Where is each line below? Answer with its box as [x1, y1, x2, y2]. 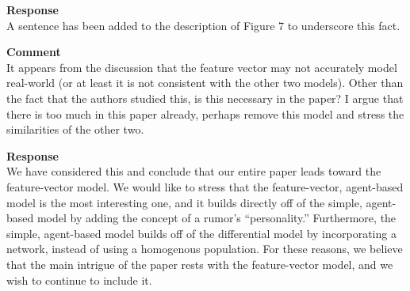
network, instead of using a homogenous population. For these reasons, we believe [6, 240, 403, 257]
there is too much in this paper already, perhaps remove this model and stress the [6, 105, 404, 122]
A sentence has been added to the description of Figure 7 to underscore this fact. [6, 17, 400, 33]
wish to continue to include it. [6, 271, 152, 288]
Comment [6, 43, 61, 60]
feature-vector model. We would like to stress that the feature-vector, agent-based [6, 178, 404, 195]
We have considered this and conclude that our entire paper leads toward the [6, 163, 381, 180]
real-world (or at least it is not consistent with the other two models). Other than [6, 74, 404, 91]
